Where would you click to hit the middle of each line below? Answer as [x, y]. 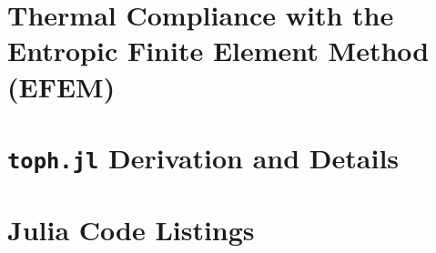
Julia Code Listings [131, 230]
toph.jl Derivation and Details [203, 157]
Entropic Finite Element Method [218, 51]
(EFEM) [61, 86]
